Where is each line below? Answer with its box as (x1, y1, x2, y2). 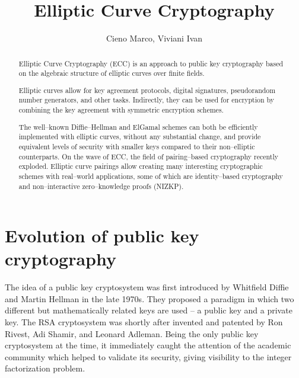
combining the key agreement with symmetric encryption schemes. (18, 105, 224, 115)
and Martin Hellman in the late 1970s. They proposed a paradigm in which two (5, 292, 294, 305)
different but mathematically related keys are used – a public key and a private (5, 304, 292, 316)
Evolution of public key (5, 223, 199, 248)
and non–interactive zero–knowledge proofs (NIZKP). (18, 181, 184, 191)
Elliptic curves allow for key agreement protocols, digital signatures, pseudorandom (18, 85, 276, 95)
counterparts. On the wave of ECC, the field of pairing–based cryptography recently (18, 151, 278, 161)
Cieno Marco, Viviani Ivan (106, 32, 203, 44)
